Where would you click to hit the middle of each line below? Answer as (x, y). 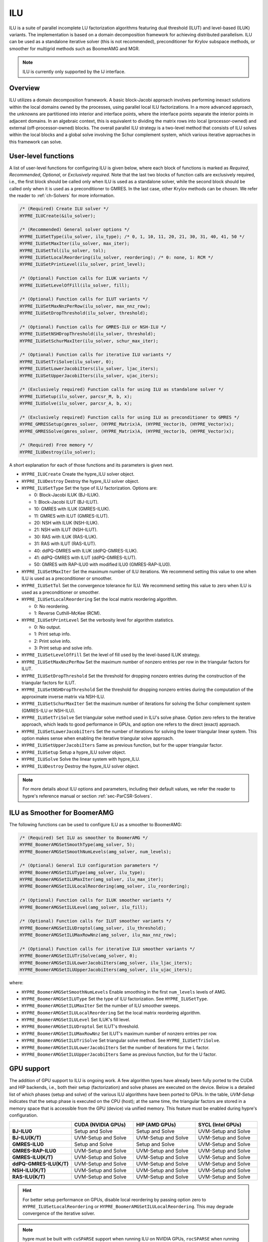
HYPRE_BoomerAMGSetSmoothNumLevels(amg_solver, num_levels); (96, 852)
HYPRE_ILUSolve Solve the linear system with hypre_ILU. (81, 759)
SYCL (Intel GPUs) (220, 1125)
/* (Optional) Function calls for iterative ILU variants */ (96, 355)
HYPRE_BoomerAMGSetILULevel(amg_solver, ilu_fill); (84, 907)
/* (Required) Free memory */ (56, 445)
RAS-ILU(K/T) (29, 1177)
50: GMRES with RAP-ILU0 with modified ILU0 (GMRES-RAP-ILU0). (102, 564)
